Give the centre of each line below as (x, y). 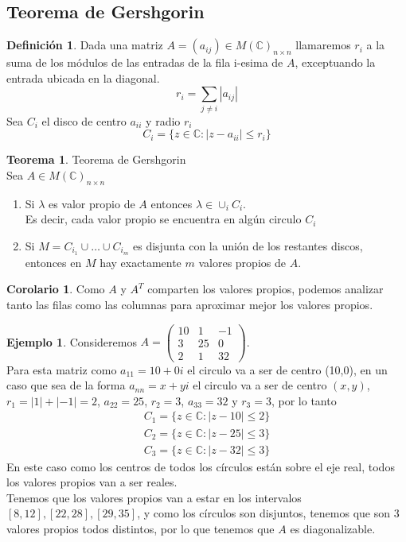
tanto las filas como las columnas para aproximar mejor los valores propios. (190, 304)
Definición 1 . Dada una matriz (85, 45)
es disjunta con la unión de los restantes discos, (248, 245)
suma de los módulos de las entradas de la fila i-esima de (145, 62)
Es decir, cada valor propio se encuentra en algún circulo (163, 219)
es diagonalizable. (333, 528)
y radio (163, 120)
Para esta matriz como (62, 369)
